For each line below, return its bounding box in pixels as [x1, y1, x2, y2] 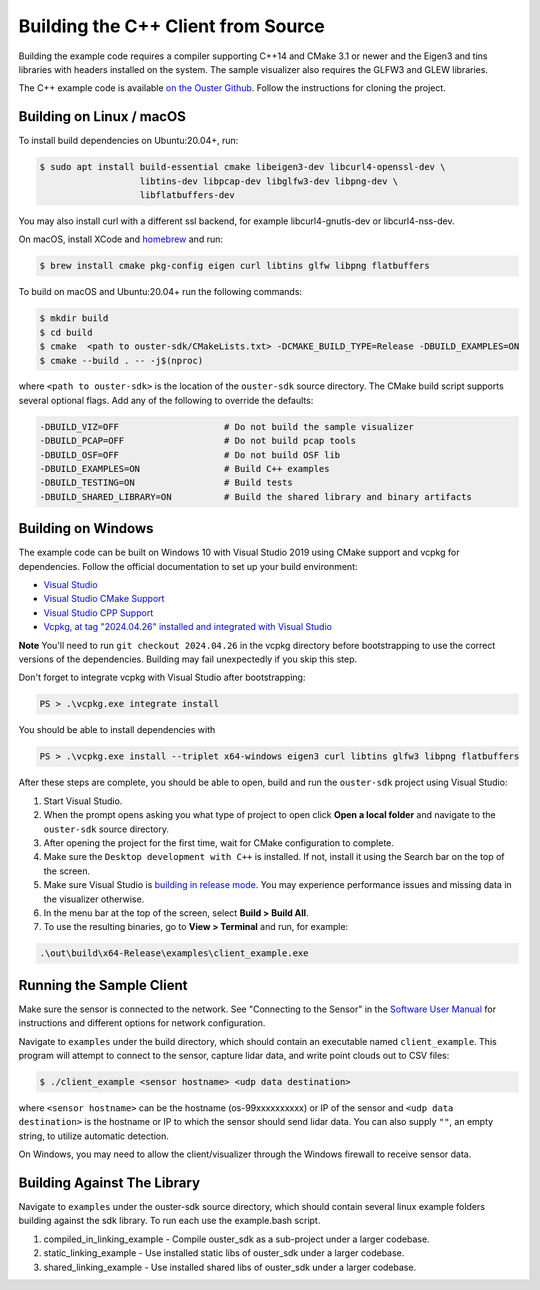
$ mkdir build [39, 313, 109, 324]
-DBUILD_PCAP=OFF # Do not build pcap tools [39, 435, 357, 447]
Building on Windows [18, 520, 154, 537]
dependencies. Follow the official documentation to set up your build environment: [18, 560, 358, 572]
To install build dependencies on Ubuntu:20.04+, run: [18, 135, 239, 147]
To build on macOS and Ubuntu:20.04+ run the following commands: [18, 286, 303, 298]
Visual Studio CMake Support [43, 593, 165, 605]
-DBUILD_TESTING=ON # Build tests [39, 477, 294, 489]
